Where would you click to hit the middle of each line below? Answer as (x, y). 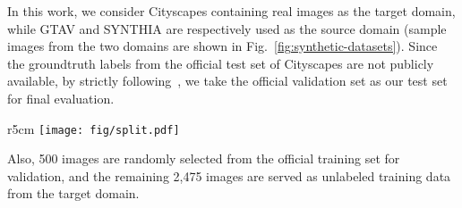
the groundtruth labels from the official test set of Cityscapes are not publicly (221, 63)
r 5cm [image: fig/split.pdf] (94, 128)
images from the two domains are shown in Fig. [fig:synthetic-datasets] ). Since (222, 46)
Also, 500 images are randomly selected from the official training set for (204, 158)
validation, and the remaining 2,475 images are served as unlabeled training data (229, 175)
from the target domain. (73, 193)
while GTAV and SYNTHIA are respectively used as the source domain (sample (227, 28)
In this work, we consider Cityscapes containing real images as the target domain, (231, 11)
